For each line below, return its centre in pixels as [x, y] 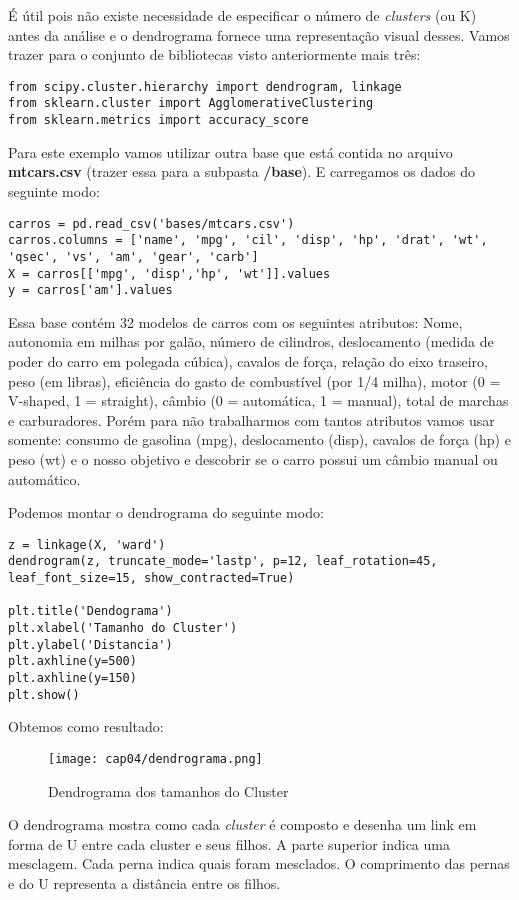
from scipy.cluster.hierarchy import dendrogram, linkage [205, 86]
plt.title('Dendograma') [90, 611]
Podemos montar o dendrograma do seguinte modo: [166, 512]
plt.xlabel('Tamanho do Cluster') [123, 628]
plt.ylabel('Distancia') [90, 644]
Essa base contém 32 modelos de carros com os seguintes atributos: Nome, [235, 321]
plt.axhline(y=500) [72, 661]
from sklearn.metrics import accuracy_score [158, 120]
